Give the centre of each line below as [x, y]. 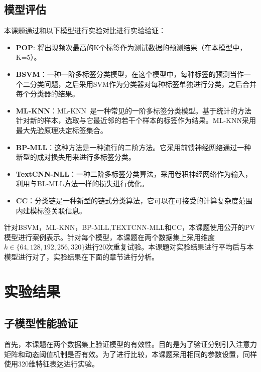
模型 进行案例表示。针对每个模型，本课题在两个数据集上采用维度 [109, 237]
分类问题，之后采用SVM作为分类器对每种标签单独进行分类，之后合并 [143, 84]
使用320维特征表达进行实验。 [51, 364]
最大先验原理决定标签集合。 [61, 130]
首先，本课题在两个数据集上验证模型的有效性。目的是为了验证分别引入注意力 [130, 344]
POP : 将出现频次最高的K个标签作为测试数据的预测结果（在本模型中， [131, 47]
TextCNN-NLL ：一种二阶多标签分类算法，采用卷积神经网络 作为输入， [134, 173]
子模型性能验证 [41, 323]
